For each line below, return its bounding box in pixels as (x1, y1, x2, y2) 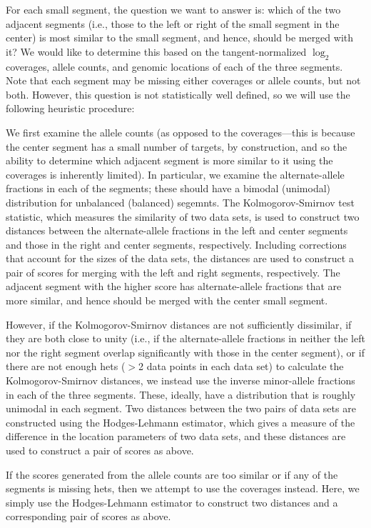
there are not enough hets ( (6, 359, 126, 374)
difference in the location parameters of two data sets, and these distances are (6, 429, 346, 444)
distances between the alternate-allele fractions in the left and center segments (6, 223, 348, 238)
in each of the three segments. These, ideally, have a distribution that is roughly (6, 387, 356, 402)
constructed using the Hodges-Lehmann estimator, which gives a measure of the (6, 414, 355, 429)
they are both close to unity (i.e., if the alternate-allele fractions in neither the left (6, 331, 365, 346)
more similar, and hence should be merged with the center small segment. (6, 293, 328, 308)
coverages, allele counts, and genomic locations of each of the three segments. (6, 59, 343, 74)
